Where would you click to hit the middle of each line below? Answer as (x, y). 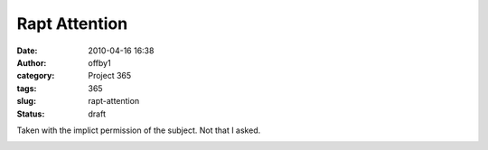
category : (36, 76)
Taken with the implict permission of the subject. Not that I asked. (139, 130)
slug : (26, 101)
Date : (27, 51)
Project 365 (110, 76)
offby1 (100, 62)
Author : (32, 62)
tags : (27, 88)
